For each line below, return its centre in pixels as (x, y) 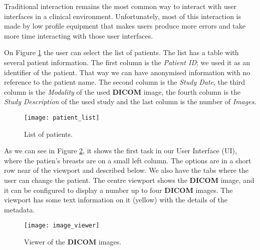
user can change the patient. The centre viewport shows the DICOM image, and (129, 180)
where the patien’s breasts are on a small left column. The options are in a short (128, 160)
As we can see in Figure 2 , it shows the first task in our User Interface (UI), (120, 151)
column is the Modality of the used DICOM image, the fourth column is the (122, 91)
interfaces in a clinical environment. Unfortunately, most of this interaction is (122, 16)
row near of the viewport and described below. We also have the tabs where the (126, 170)
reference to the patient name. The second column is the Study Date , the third (125, 82)
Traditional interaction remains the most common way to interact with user (120, 6)
